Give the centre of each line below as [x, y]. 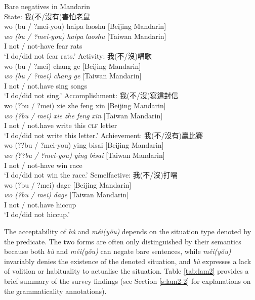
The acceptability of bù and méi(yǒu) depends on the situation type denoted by [128, 231]
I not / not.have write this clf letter [61, 125]
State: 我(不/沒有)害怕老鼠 [47, 16]
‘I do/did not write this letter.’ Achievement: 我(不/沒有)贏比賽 [103, 135]
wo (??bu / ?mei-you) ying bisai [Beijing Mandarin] [84, 145]
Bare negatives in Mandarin [47, 6]
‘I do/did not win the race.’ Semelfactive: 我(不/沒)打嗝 [91, 175]
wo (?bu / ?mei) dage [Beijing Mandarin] [68, 184]
